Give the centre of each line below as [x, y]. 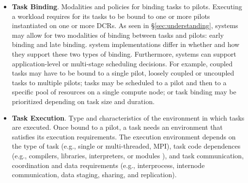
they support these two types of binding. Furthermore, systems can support [124, 53]
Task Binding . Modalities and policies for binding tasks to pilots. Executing [127, 6]
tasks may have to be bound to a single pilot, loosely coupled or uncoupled [123, 73]
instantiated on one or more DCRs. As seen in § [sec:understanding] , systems [125, 25]
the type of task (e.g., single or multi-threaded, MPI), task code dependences [126, 146]
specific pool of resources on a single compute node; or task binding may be [124, 92]
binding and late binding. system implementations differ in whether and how [126, 44]
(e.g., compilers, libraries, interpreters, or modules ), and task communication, [128, 155]
